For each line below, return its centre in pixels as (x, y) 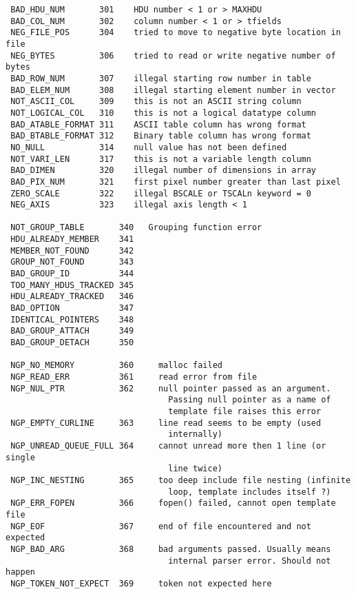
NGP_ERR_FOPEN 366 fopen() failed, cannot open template (173, 503)
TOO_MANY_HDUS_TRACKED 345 (72, 285)
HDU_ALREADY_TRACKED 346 (72, 297)
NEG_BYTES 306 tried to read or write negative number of (173, 55)
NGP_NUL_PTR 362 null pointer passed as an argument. (171, 388)
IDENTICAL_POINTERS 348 (72, 319)
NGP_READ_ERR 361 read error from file (134, 377)
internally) (195, 434)
